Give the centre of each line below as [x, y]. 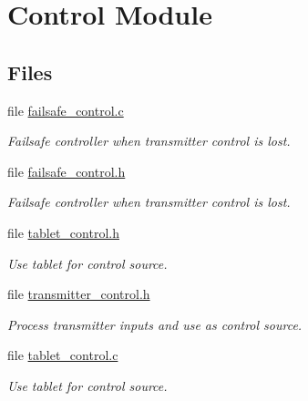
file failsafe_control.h [67, 171]
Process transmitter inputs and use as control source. [155, 324]
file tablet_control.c [63, 355]
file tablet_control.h [63, 232]
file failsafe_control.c [66, 110]
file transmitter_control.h [79, 294]
